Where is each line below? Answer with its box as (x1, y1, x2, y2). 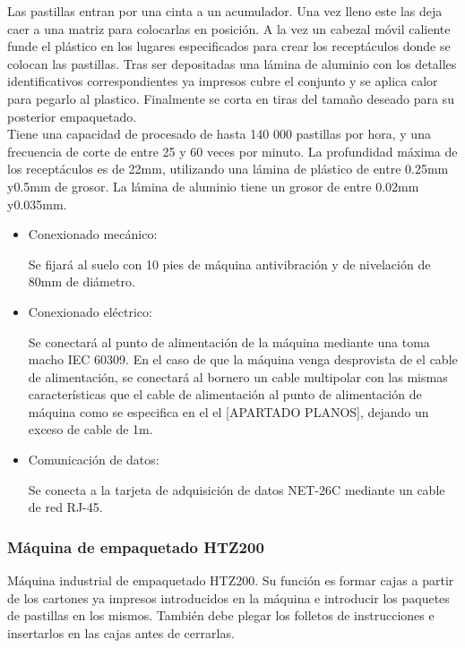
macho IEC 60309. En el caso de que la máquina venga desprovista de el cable (28, 350, 458, 369)
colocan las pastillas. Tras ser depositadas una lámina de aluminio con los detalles (7, 54, 457, 72)
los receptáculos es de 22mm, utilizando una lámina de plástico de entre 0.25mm (7, 159, 449, 178)
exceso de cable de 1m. (28, 420, 153, 439)
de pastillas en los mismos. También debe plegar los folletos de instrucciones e (7, 606, 435, 625)
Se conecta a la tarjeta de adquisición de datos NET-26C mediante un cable (28, 480, 445, 499)
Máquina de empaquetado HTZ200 (7, 535, 264, 558)
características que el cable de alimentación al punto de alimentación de (28, 385, 422, 404)
